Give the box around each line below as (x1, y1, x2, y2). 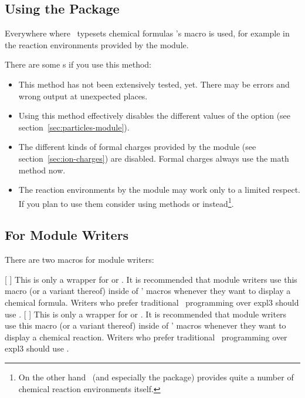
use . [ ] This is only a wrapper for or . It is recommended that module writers (5, 307, 287, 320)
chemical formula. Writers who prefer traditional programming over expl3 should (5, 296, 299, 308)
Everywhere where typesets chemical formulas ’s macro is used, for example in (5, 27, 290, 39)
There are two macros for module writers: (5, 253, 154, 266)
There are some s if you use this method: (5, 58, 152, 71)
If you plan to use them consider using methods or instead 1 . (18, 195, 234, 209)
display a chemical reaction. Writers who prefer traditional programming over (5, 330, 287, 343)
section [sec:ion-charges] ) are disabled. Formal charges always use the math (18, 152, 289, 164)
